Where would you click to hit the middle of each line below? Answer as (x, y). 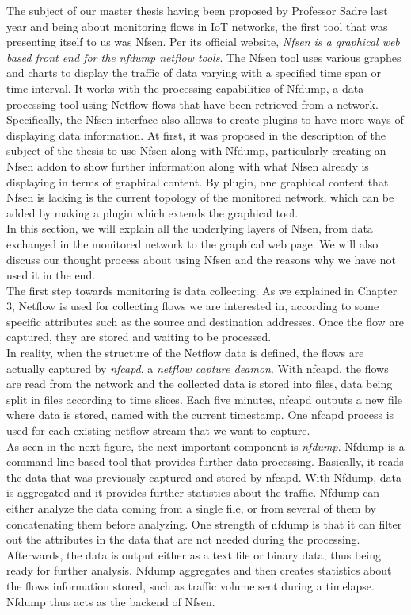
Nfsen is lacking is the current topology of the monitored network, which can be (200, 197)
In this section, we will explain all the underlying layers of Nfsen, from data (190, 228)
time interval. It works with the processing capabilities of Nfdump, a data (185, 88)
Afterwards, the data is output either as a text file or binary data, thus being (194, 554)
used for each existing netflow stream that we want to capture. (158, 430)
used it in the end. (51, 275)
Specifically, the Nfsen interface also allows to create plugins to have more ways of (205, 119)
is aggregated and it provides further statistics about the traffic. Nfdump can (193, 492)
